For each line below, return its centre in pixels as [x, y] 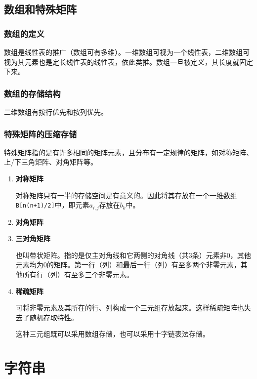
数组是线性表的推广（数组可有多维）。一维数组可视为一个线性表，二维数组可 [127, 52]
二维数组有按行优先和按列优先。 [56, 112]
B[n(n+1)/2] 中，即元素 [52, 205]
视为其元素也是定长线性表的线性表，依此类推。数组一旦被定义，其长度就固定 [128, 62]
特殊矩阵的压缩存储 [41, 134]
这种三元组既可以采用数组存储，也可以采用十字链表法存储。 [112, 334]
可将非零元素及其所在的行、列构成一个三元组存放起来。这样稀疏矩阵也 [130, 308]
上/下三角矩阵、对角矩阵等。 [51, 162]
